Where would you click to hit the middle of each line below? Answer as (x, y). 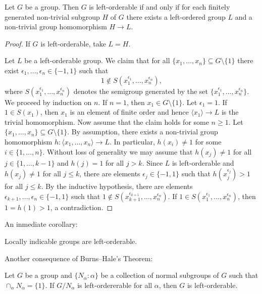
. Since (152, 162)
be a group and (48, 275)
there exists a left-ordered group (176, 16)
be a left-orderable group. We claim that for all (97, 60)
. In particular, (132, 141)
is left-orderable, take (73, 43)
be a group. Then (52, 7)
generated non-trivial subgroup (52, 16)
